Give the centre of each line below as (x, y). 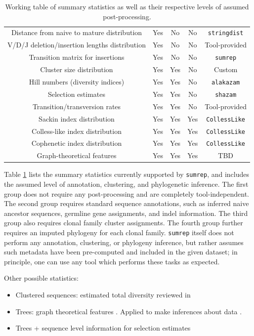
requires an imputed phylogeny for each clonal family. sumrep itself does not (119, 232)
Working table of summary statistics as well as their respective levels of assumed (127, 6)
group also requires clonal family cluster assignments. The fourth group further (124, 223)
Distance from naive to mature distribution (77, 32)
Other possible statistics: (41, 278)
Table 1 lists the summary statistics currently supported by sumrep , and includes (127, 174)
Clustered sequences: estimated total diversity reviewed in (103, 295)
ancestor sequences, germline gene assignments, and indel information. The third (126, 213)
